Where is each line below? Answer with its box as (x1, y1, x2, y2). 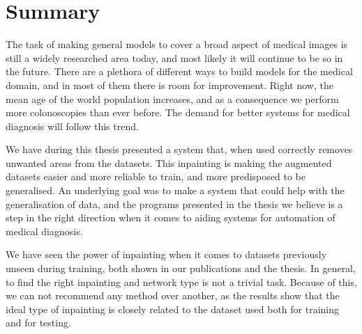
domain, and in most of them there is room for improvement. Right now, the (6, 77, 333, 92)
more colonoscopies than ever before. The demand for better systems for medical (6, 105, 350, 120)
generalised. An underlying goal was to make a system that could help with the (6, 183, 345, 198)
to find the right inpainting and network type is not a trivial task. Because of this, (6, 274, 357, 289)
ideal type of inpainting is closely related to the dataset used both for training (6, 301, 340, 316)
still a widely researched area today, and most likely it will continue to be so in (6, 50, 343, 65)
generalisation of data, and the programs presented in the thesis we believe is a (6, 196, 343, 211)
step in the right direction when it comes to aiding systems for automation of (6, 210, 335, 225)
